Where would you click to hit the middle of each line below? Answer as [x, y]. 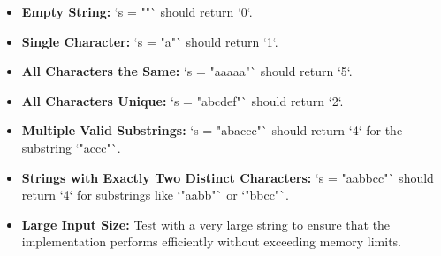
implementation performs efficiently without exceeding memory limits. [211, 241]
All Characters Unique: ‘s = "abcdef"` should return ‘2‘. [182, 100]
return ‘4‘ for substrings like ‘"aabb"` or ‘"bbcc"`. [155, 195]
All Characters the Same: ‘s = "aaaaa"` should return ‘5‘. [187, 71]
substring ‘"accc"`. [71, 147]
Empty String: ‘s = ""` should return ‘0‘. [137, 11]
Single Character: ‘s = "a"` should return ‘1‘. [150, 41]
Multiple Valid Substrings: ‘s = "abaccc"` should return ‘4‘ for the [212, 130]
